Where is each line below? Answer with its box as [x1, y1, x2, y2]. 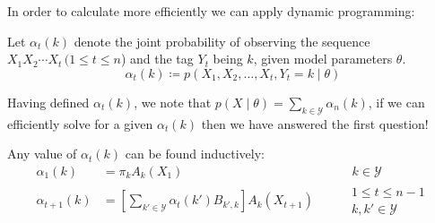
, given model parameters [253, 49, 393, 68]
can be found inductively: [125, 144, 265, 163]
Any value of [7, 144, 77, 163]
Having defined [7, 92, 90, 111]
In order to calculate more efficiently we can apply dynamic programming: [7, 2, 415, 20]
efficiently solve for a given [7, 114, 153, 133]
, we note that [134, 92, 212, 111]
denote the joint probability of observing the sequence [74, 31, 370, 50]
